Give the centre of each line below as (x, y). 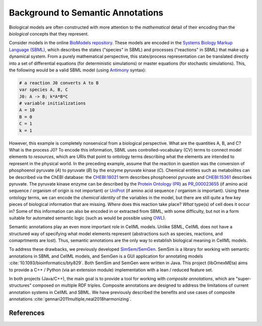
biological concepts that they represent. (49, 34)
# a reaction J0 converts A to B (59, 83)
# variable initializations (52, 103)
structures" (20, 285)
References (27, 313)
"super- (243, 279)
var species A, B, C (43, 90)
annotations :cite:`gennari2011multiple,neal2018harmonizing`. (70, 299)
